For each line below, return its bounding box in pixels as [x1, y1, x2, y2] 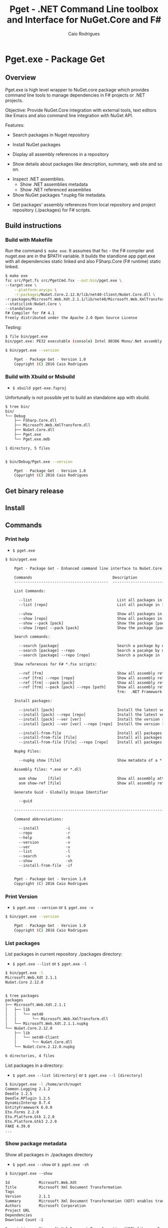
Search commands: [14, 635, 50, 640]
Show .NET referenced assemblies [19, 186, 91, 192]
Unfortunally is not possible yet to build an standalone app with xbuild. [5, 394, 150, 400]
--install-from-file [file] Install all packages [18, 735, 162, 740]
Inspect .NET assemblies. [12, 176, 65, 182]
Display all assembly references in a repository [12, 151, 109, 157]
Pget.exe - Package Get [5, 54, 105, 65]
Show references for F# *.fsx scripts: [14, 662, 97, 667]
